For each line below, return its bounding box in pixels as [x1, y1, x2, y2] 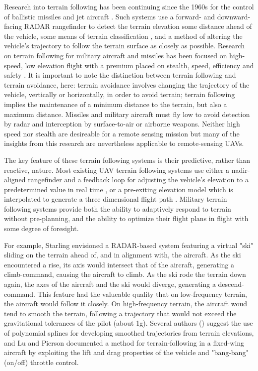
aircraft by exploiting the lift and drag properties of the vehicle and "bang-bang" [4, 347, 249, 358]
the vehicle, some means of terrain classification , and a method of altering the [4, 30, 243, 41]
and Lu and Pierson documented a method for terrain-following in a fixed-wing [4, 337, 245, 348]
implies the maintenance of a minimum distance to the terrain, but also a [4, 99, 227, 109]
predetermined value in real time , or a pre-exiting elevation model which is [4, 184, 233, 194]
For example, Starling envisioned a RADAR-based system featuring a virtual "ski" [4, 240, 254, 250]
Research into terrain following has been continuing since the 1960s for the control [4, 1, 254, 11]
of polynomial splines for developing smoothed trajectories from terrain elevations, [4, 328, 254, 338]
